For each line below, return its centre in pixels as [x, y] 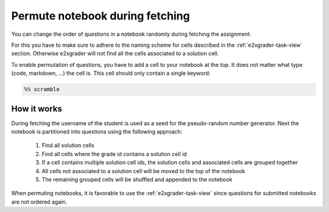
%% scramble [42, 89]
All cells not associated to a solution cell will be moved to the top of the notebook [143, 171]
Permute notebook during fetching [101, 16]
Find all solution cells [68, 145]
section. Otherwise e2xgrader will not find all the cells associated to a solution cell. [115, 53]
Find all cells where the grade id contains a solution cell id [114, 154]
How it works [37, 108]
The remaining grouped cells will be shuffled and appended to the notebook [137, 179]
